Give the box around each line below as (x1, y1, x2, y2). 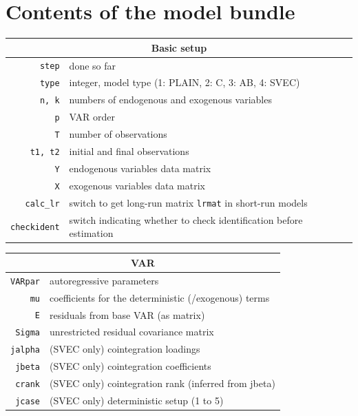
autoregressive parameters (49, 273, 159, 287)
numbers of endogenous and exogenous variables (69, 92, 272, 107)
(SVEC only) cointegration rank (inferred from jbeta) (49, 376, 275, 391)
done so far (69, 58, 116, 72)
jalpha (10, 345, 40, 355)
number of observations (69, 127, 167, 141)
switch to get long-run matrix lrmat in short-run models (69, 195, 308, 209)
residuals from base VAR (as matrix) (49, 307, 205, 322)
